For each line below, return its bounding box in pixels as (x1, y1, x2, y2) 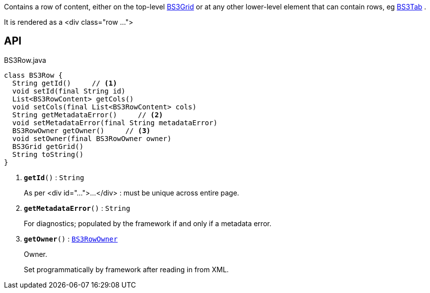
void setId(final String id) (12, 87, 126, 95)
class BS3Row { (4, 71, 63, 79)
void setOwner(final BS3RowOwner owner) (12, 134, 172, 143)
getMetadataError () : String (24, 203, 131, 212)
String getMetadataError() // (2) (12, 110, 163, 119)
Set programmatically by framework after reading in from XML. (24, 265, 229, 274)
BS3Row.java (4, 55, 46, 64)
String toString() (12, 150, 84, 158)
